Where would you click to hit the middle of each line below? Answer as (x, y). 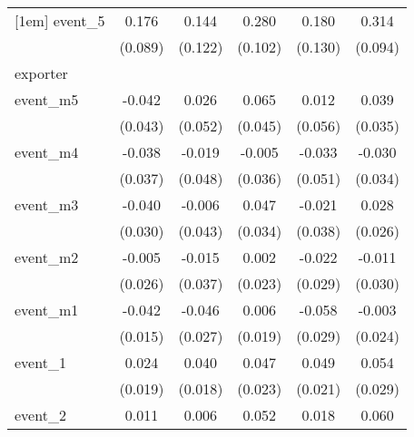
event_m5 (47, 99)
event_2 (40, 415)
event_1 (40, 362)
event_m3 (47, 204)
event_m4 (47, 152)
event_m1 (47, 310)
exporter (41, 73)
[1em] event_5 (60, 20)
